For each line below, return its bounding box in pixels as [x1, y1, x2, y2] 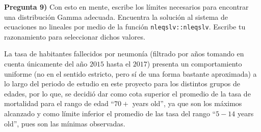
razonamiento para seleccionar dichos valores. [4, 31, 145, 42]
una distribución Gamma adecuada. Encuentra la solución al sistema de [4, 11, 228, 22]
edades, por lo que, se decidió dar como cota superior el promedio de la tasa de [4, 88, 251, 98]
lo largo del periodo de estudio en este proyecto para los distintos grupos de [4, 78, 241, 89]
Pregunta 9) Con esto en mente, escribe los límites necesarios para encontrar [4, 2, 249, 12]
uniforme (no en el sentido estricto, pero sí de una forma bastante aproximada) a [4, 68, 257, 79]
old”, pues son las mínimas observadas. [4, 118, 125, 128]
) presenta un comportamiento [147, 58, 242, 69]
